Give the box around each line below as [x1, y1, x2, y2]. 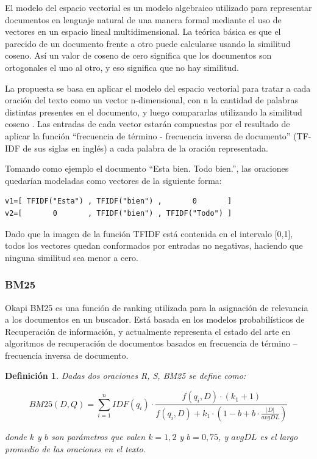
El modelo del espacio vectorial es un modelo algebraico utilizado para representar [5, 1, 312, 13]
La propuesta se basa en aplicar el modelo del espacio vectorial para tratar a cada [5, 81, 311, 94]
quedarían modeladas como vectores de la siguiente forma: [5, 174, 222, 186]
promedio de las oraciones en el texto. [5, 442, 146, 455]
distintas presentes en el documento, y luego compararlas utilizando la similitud [5, 105, 302, 118]
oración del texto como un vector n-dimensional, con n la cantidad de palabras [5, 94, 298, 106]
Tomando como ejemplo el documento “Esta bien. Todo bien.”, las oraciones [5, 162, 289, 175]
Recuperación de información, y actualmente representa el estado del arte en [5, 325, 291, 337]
